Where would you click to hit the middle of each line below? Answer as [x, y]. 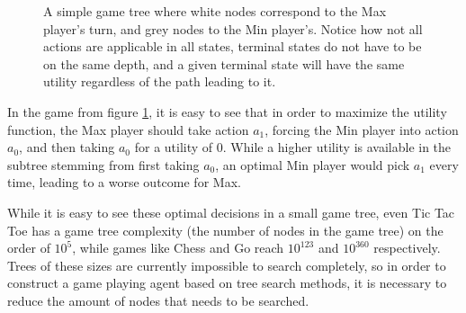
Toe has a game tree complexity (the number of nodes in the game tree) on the [225, 230]
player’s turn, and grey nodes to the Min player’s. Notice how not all [233, 28]
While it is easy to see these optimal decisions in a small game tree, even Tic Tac [231, 212]
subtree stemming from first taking [103, 164]
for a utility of [174, 147]
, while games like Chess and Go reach [178, 248]
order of [29, 248]
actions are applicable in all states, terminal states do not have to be [233, 46]
